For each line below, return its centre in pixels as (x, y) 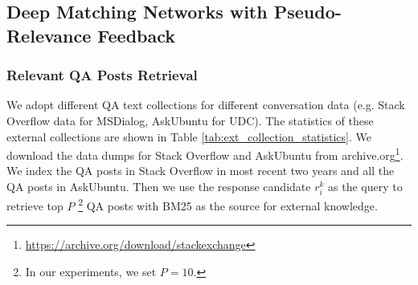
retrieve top (35, 205)
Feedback (137, 35)
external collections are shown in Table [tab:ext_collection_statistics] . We (189, 136)
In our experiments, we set (91, 272)
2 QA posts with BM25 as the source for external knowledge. (228, 204)
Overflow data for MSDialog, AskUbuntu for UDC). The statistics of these (190, 120)
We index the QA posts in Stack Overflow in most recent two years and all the (201, 171)
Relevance (49, 35)
